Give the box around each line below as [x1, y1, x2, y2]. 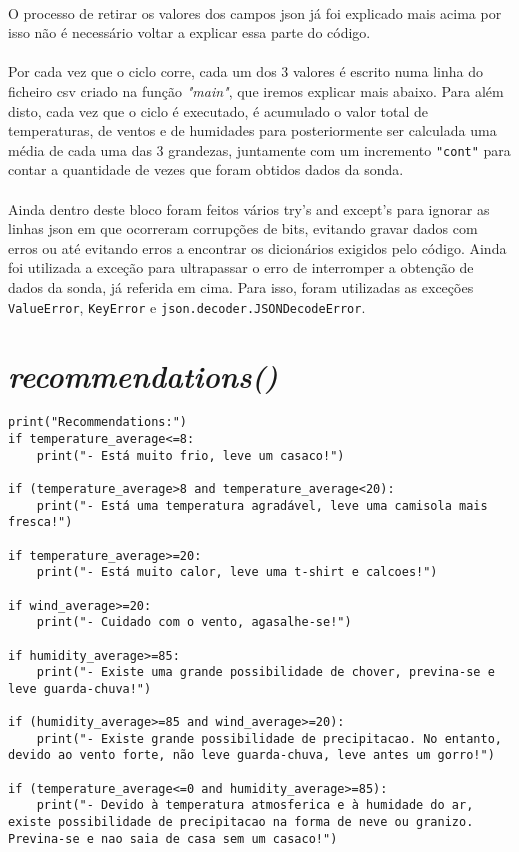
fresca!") [8, 515, 73, 530]
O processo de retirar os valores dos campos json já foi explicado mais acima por [8, 2, 502, 23]
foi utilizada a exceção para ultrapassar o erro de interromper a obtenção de [8, 257, 474, 278]
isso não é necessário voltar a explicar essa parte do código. [8, 22, 371, 43]
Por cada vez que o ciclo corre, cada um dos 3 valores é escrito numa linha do [8, 61, 483, 82]
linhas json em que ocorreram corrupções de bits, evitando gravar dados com [8, 218, 478, 239]
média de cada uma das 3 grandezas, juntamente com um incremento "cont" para [8, 139, 511, 160]
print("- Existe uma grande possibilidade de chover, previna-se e [36, 665, 495, 680]
